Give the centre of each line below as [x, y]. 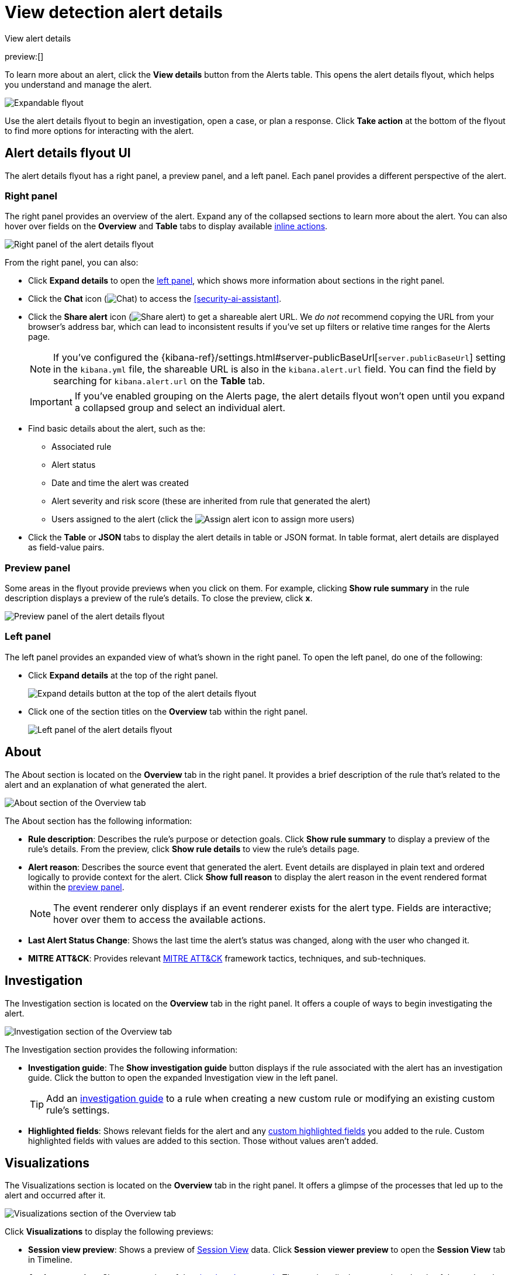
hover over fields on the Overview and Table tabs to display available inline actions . [166, 226]
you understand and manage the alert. [78, 84]
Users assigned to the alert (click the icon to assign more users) [203, 519]
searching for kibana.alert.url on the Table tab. [159, 381]
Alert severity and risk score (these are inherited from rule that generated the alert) [211, 501]
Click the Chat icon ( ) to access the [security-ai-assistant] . [155, 299]
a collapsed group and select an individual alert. [180, 408]
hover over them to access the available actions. [160, 919]
